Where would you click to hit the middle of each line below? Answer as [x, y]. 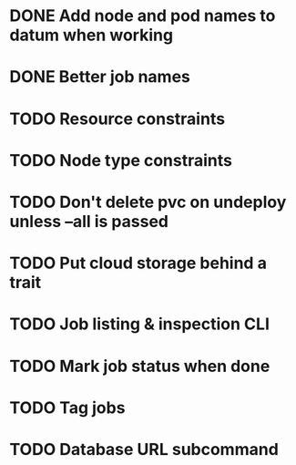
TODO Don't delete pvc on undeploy [148, 202]
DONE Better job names [100, 77]
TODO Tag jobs [67, 408]
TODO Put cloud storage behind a [138, 263]
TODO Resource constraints [117, 119]
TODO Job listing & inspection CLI [140, 324]
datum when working [92, 35]
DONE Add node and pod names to [143, 16]
